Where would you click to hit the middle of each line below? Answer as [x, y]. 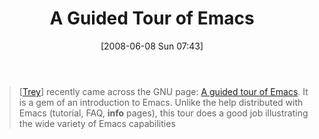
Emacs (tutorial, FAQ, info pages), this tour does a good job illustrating [163, 113]
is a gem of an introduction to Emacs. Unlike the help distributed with [161, 102]
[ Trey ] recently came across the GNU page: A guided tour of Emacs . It [163, 91]
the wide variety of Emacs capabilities [97, 123]
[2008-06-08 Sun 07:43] [152, 46]
